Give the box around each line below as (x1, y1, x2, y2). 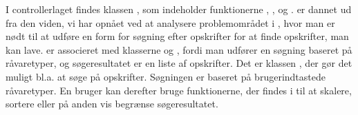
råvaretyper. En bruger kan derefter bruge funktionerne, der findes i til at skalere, (6, 83, 352, 97)
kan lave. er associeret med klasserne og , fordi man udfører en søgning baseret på (6, 42, 352, 56)
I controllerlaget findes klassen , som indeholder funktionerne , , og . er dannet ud (6, 2, 352, 16)
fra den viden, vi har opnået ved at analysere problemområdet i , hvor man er (6, 15, 335, 30)
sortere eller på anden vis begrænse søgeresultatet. (6, 96, 218, 111)
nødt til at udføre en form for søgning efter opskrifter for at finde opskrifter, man (6, 29, 349, 43)
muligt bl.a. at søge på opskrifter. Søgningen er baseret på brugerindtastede (6, 69, 326, 83)
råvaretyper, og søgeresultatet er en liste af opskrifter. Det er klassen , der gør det (6, 56, 352, 70)
